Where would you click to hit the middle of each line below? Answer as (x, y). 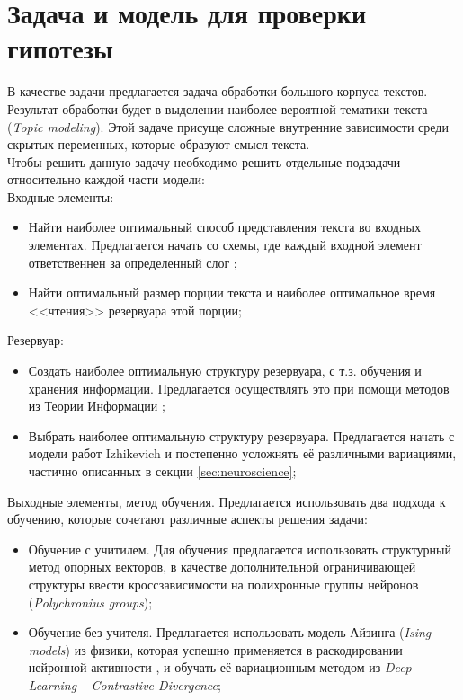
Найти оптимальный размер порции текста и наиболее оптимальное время (232, 292)
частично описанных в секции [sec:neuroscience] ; (162, 471)
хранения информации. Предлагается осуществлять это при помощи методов (239, 388)
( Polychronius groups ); (90, 602)
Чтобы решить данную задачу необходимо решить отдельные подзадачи (204, 161)
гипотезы (60, 48)
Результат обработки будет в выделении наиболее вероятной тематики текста (218, 108)
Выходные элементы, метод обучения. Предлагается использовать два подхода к (227, 501)
